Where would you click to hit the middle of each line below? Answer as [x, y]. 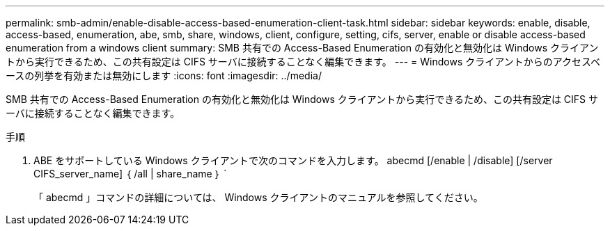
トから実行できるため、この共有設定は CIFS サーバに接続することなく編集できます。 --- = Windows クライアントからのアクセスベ [303, 62]
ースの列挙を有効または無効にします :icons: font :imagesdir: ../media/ [164, 75]
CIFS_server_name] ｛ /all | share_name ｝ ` [130, 174]
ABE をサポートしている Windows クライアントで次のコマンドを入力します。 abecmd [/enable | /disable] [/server [293, 160]
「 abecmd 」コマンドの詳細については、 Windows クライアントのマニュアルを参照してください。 [258, 197]
